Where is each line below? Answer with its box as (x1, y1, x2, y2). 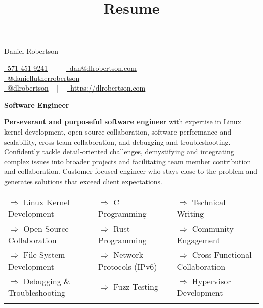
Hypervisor (192, 275, 231, 287)
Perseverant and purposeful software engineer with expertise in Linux (4, 116, 241, 127)
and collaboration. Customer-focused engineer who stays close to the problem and (4, 166, 258, 177)
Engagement (177, 234, 221, 246)
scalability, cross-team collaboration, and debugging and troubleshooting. (4, 136, 231, 147)
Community (192, 222, 234, 234)
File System (23, 248, 65, 260)
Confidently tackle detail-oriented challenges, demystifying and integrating (4, 146, 234, 157)
